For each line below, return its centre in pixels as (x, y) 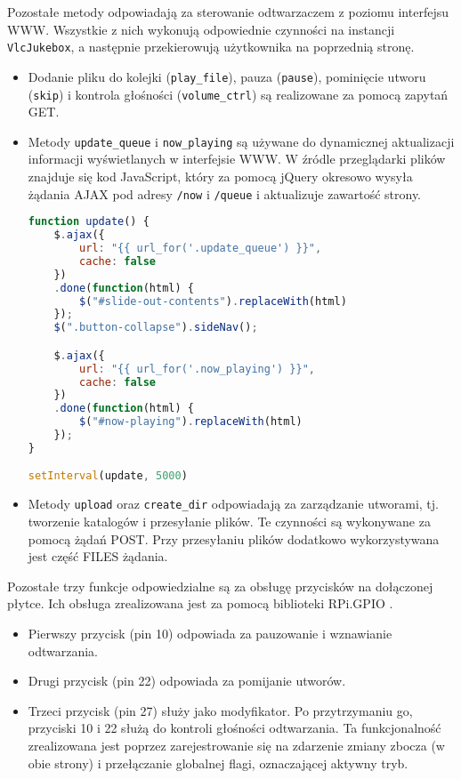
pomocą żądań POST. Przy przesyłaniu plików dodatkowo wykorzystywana (234, 538)
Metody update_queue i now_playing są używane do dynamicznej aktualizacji (241, 141)
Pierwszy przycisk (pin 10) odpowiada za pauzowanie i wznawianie (210, 633)
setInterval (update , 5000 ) (108, 476)
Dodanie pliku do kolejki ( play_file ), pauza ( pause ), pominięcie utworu (227, 76)
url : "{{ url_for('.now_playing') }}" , (197, 369)
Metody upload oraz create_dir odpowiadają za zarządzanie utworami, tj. (233, 504)
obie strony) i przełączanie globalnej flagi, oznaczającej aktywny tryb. (218, 763)
